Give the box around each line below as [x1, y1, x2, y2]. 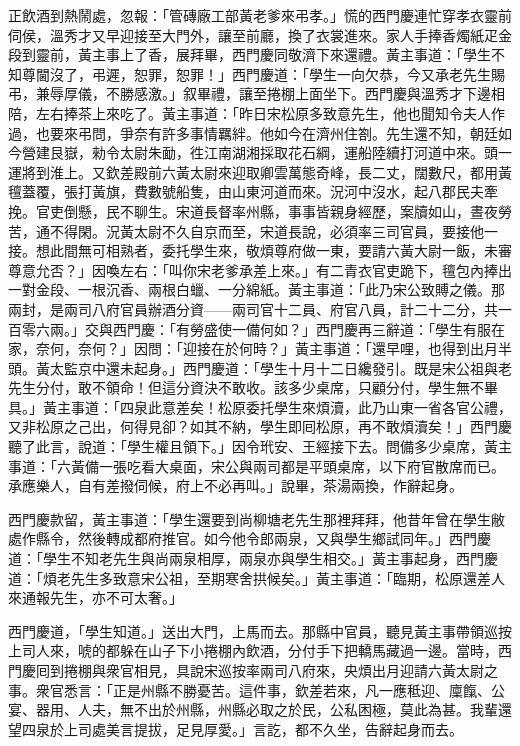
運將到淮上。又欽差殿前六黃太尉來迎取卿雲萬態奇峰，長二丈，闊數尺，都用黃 [8, 161, 512, 182]
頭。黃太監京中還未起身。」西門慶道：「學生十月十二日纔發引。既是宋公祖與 [8, 357, 498, 378]
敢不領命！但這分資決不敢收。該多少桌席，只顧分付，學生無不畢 [77, 377, 498, 398]
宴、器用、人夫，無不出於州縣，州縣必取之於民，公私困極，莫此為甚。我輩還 [8, 699, 512, 720]
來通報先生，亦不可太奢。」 [8, 587, 183, 608]
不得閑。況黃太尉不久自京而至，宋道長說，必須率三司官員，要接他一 [49, 220, 498, 241]
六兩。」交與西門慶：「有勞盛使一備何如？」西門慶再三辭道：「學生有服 [35, 318, 491, 339]
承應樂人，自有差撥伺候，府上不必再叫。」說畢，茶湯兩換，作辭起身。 [8, 475, 463, 496]
